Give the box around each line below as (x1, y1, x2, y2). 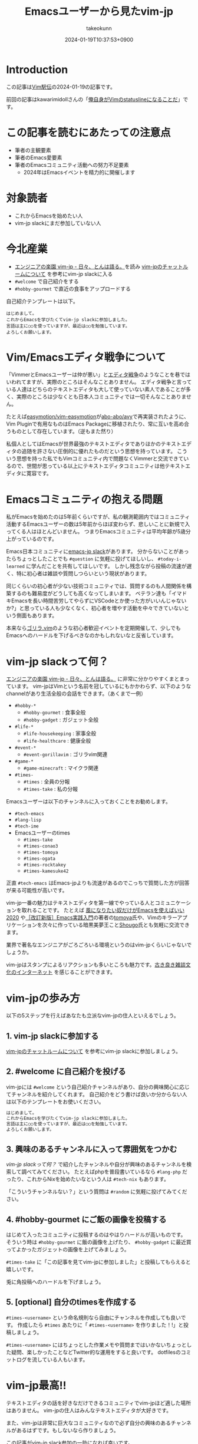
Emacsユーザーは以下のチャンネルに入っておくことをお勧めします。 (6, 798, 171, 805)
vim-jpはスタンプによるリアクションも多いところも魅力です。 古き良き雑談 (6, 961, 186, 968)
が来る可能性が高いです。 (6, 887, 68, 894)
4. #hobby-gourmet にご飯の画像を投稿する (6, 1214, 167, 1224)
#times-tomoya (23, 849, 58, 856)
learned (6, 563, 25, 570)
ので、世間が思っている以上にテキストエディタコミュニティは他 (11, 463, 165, 470)
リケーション (6, 921, 37, 928)
